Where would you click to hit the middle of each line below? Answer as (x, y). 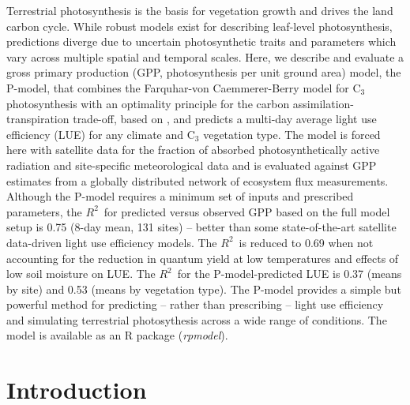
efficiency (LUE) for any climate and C (101, 134)
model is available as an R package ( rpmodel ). (117, 335)
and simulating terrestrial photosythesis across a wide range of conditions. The (197, 319)
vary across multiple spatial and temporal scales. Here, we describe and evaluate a (205, 56)
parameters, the (44, 211)
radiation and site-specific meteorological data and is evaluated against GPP (192, 165)
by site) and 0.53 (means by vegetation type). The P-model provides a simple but (204, 289)
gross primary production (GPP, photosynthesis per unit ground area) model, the (204, 72)
